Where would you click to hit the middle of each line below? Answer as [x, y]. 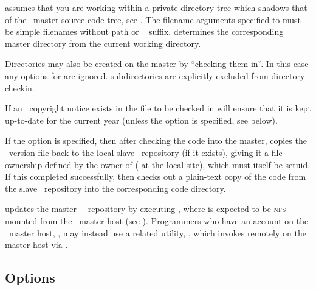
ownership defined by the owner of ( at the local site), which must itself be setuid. [158, 164]
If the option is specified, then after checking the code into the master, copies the [156, 140]
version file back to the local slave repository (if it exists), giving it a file [146, 152]
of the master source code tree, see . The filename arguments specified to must [153, 19]
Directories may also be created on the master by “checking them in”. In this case [157, 64]
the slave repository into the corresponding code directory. [115, 188]
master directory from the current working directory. [103, 43]
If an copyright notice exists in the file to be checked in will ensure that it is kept [158, 108]
